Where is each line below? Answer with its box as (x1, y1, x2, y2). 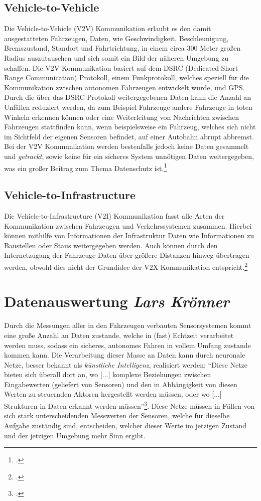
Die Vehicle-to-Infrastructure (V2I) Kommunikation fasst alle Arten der (4, 210, 225, 221)
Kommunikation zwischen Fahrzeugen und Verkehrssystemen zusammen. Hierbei (4, 220, 252, 231)
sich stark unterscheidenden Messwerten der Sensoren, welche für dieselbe (4, 410, 230, 421)
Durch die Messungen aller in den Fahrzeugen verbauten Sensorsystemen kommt (4, 320, 251, 330)
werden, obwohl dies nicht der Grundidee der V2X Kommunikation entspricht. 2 (4, 260, 248, 272)
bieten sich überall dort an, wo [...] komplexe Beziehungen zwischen (4, 369, 211, 380)
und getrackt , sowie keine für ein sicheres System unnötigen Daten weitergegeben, (4, 150, 254, 161)
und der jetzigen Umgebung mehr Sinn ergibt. (4, 430, 146, 440)
